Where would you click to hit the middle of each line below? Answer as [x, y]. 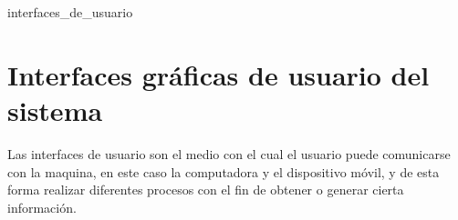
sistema [55, 110]
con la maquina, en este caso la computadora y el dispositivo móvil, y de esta [224, 171]
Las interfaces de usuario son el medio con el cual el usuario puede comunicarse [229, 153]
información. [42, 207]
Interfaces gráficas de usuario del [219, 74]
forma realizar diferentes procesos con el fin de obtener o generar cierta [206, 190]
